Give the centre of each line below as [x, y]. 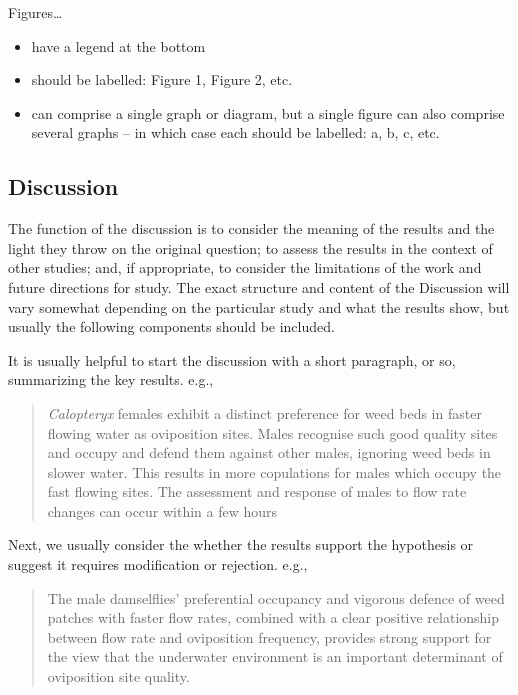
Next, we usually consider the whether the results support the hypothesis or [241, 544]
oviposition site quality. [118, 676]
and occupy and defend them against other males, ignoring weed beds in [269, 452]
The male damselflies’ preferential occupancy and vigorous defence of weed [276, 597]
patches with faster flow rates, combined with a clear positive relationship [273, 617]
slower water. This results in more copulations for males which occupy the [274, 471]
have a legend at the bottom [118, 45]
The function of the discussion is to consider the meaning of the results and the [251, 228]
